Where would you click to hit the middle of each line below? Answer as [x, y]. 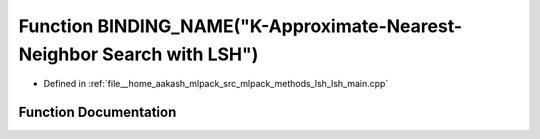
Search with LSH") [180, 54]
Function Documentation [97, 112]
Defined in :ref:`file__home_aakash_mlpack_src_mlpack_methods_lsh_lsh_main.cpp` [216, 84]
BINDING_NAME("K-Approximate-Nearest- [279, 26]
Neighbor [58, 54]
